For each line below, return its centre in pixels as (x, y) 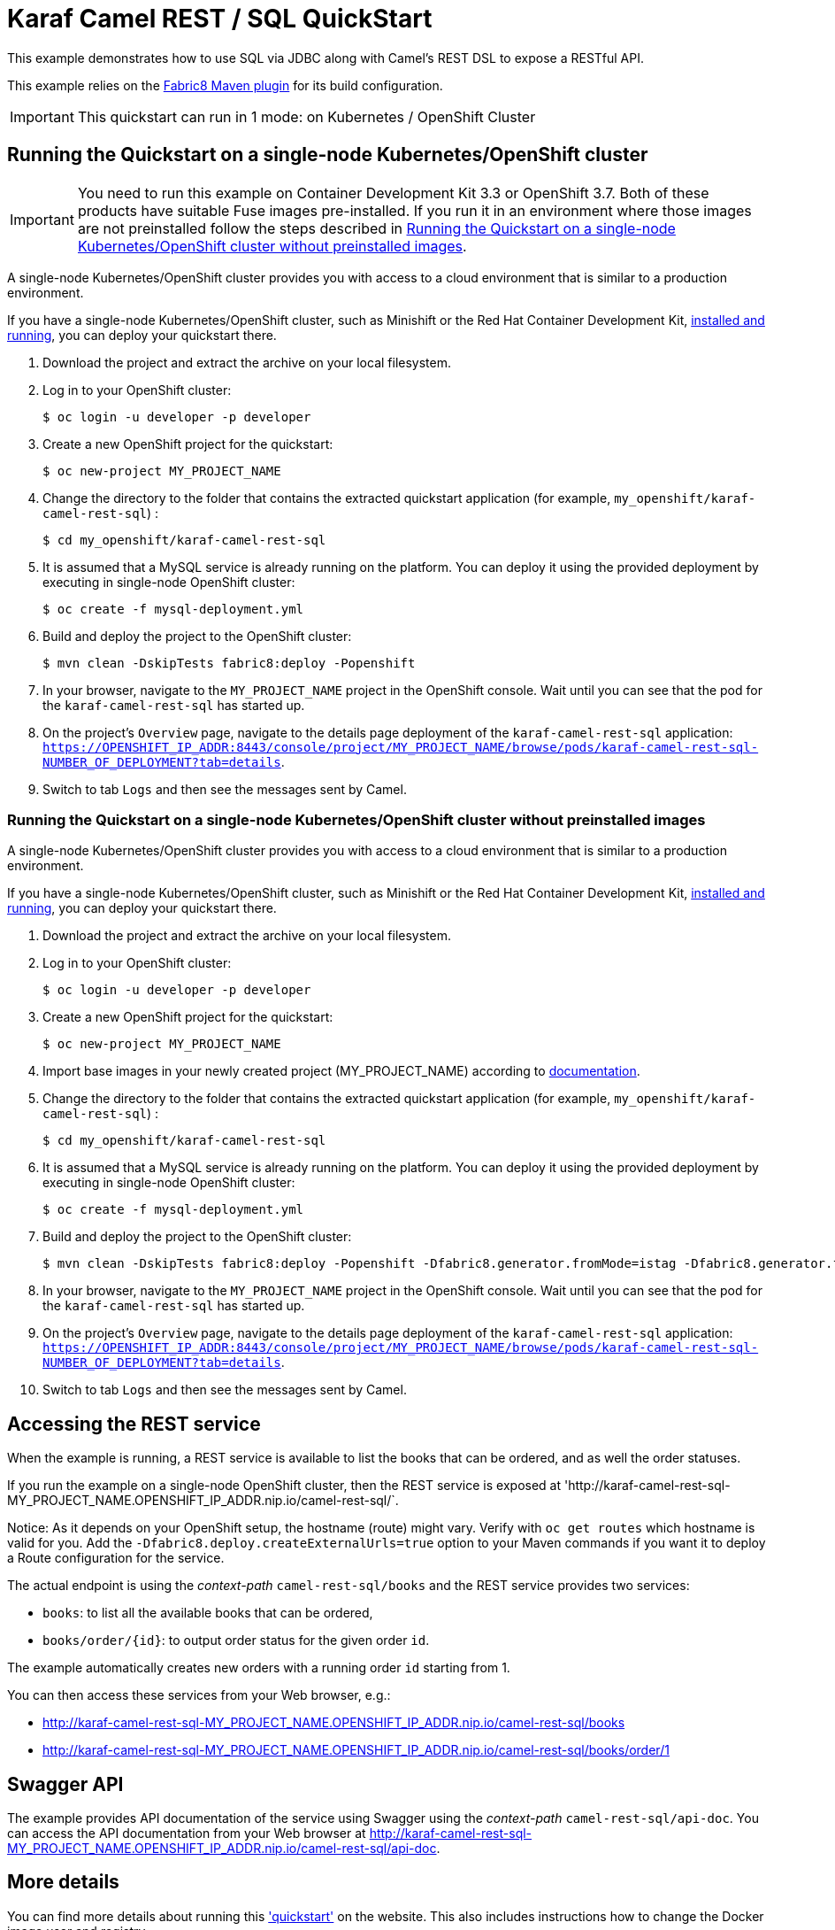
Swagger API (65, 1784)
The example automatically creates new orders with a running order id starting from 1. (259, 1668)
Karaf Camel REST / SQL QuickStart (220, 19)
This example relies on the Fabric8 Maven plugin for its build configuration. (225, 85)
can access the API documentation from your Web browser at (187, 1833)
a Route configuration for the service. (116, 1558)
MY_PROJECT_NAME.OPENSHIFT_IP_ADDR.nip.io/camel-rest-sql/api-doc (222, 1849)
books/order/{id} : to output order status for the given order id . (236, 1640)
